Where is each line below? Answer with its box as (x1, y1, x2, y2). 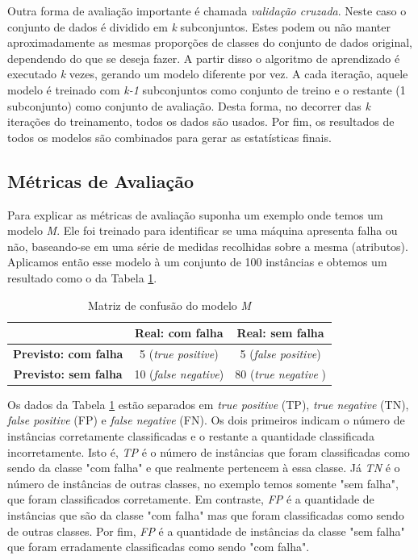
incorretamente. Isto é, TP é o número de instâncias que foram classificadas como (7, 443, 410, 460)
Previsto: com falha (13, 345, 123, 361)
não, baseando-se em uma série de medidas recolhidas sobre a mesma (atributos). (7, 237, 408, 254)
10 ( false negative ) (134, 365, 224, 382)
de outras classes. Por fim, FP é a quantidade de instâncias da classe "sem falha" (7, 522, 405, 539)
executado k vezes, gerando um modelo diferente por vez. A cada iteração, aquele (7, 65, 408, 82)
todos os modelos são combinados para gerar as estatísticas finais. (7, 128, 332, 145)
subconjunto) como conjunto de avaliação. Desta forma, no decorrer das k (7, 97, 370, 114)
